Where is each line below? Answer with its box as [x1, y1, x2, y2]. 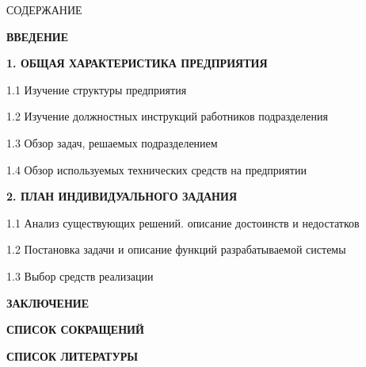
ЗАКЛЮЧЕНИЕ [6, 294, 90, 311]
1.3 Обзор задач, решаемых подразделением [6, 134, 218, 151]
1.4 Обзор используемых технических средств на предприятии [6, 161, 307, 178]
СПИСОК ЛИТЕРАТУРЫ [6, 347, 138, 364]
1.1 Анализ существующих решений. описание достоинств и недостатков [6, 214, 360, 231]
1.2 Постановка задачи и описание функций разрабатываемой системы [6, 241, 346, 258]
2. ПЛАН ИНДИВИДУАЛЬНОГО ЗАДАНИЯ [6, 188, 238, 205]
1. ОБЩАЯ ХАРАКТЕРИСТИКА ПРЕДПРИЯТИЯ [6, 55, 268, 71]
